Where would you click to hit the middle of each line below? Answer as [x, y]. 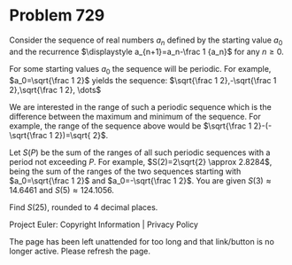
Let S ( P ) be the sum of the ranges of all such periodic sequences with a [140, 152]
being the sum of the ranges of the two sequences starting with [125, 171]
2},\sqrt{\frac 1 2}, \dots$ [55, 90]
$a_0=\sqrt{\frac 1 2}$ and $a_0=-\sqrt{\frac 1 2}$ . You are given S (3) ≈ [140, 180]
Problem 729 [57, 16]
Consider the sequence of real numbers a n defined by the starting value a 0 [146, 41]
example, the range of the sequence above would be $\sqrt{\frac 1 [131, 126]
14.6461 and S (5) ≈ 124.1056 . [62, 190]
